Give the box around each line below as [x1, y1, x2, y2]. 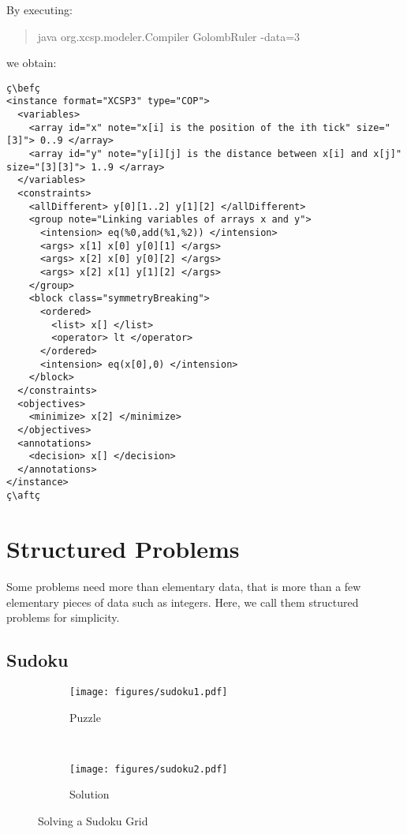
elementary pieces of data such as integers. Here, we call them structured [6, 593, 359, 610]
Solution [69, 786, 110, 802]
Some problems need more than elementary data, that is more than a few [6, 578, 361, 594]
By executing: [6, 2, 73, 17]
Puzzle [69, 709, 101, 725]
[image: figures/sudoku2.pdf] [69, 763, 228, 775]
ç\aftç [6, 490, 40, 502]
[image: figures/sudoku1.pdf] [69, 686, 228, 697]
